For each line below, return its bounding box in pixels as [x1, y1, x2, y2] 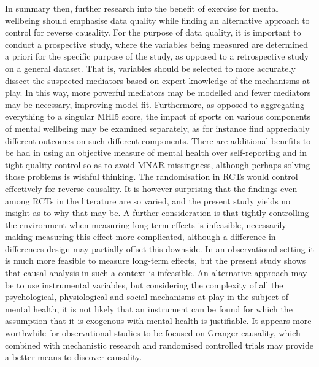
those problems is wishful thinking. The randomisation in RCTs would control [5, 170, 298, 183]
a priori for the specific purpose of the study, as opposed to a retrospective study [5, 50, 309, 63]
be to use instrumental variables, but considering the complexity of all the [5, 278, 283, 291]
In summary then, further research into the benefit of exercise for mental [5, 2, 279, 14]
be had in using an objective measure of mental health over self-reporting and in [5, 146, 307, 159]
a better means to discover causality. [5, 350, 142, 363]
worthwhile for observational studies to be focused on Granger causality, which [5, 326, 301, 339]
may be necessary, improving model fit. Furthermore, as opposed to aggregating [5, 98, 305, 110]
